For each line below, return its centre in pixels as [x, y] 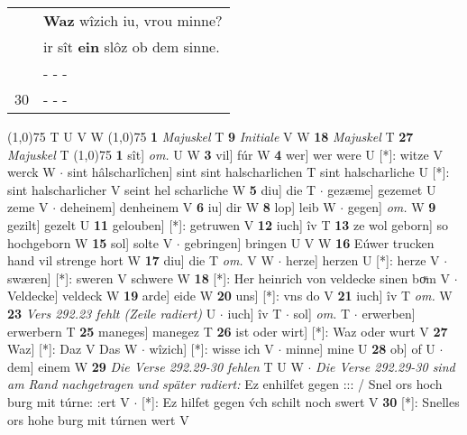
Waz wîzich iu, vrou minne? [133, 20]
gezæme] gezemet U [382, 189]
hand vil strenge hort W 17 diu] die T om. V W [141, 260]
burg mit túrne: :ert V [69, 401]
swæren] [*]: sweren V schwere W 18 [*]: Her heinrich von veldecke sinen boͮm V [229, 278]
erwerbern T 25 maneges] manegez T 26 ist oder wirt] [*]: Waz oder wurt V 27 [228, 331]
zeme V [28, 207]
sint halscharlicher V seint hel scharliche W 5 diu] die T [162, 189]
